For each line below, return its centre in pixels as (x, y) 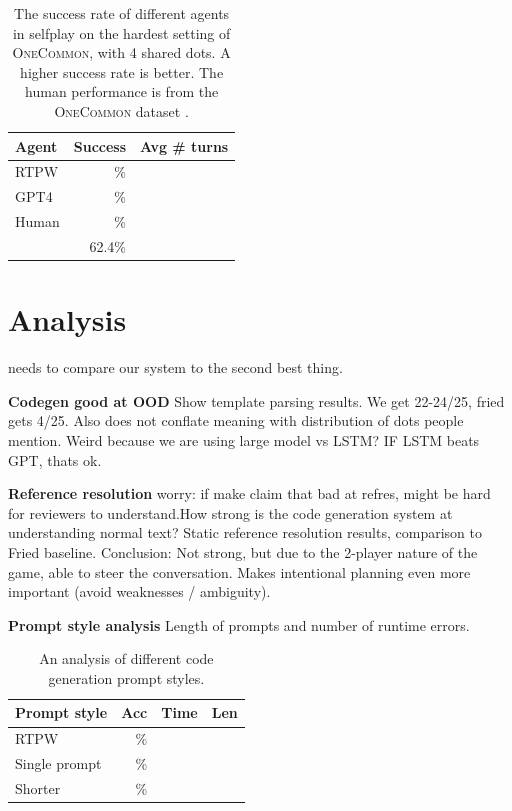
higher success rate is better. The (122, 71)
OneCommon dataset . (121, 110)
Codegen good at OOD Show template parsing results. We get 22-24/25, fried (256, 400)
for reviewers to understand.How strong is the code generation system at (230, 512)
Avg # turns (184, 145)
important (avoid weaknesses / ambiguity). (139, 591)
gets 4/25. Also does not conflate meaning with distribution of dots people (236, 420)
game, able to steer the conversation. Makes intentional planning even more (239, 571)
